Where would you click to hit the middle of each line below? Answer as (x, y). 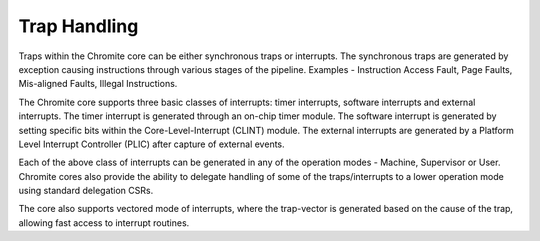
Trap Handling (78, 26)
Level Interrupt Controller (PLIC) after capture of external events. (151, 144)
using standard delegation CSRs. (86, 191)
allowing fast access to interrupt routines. (104, 222)
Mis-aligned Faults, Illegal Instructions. (98, 84)
